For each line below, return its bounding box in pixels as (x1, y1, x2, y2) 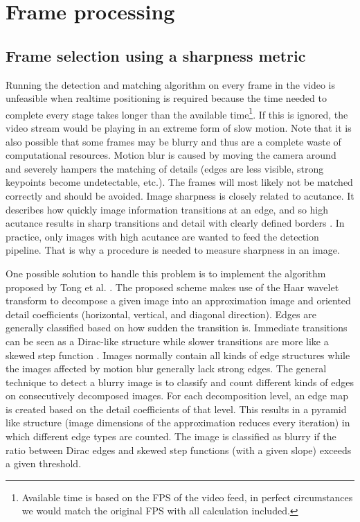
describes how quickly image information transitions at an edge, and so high (6, 202, 329, 216)
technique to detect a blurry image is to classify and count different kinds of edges (6, 374, 354, 389)
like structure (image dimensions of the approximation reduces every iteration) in (6, 415, 350, 430)
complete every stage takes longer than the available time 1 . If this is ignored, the (6, 105, 348, 121)
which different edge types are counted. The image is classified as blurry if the (6, 429, 336, 444)
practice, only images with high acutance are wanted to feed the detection (6, 229, 319, 243)
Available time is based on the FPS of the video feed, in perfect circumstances (21, 489, 353, 504)
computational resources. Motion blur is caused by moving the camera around (6, 148, 336, 162)
